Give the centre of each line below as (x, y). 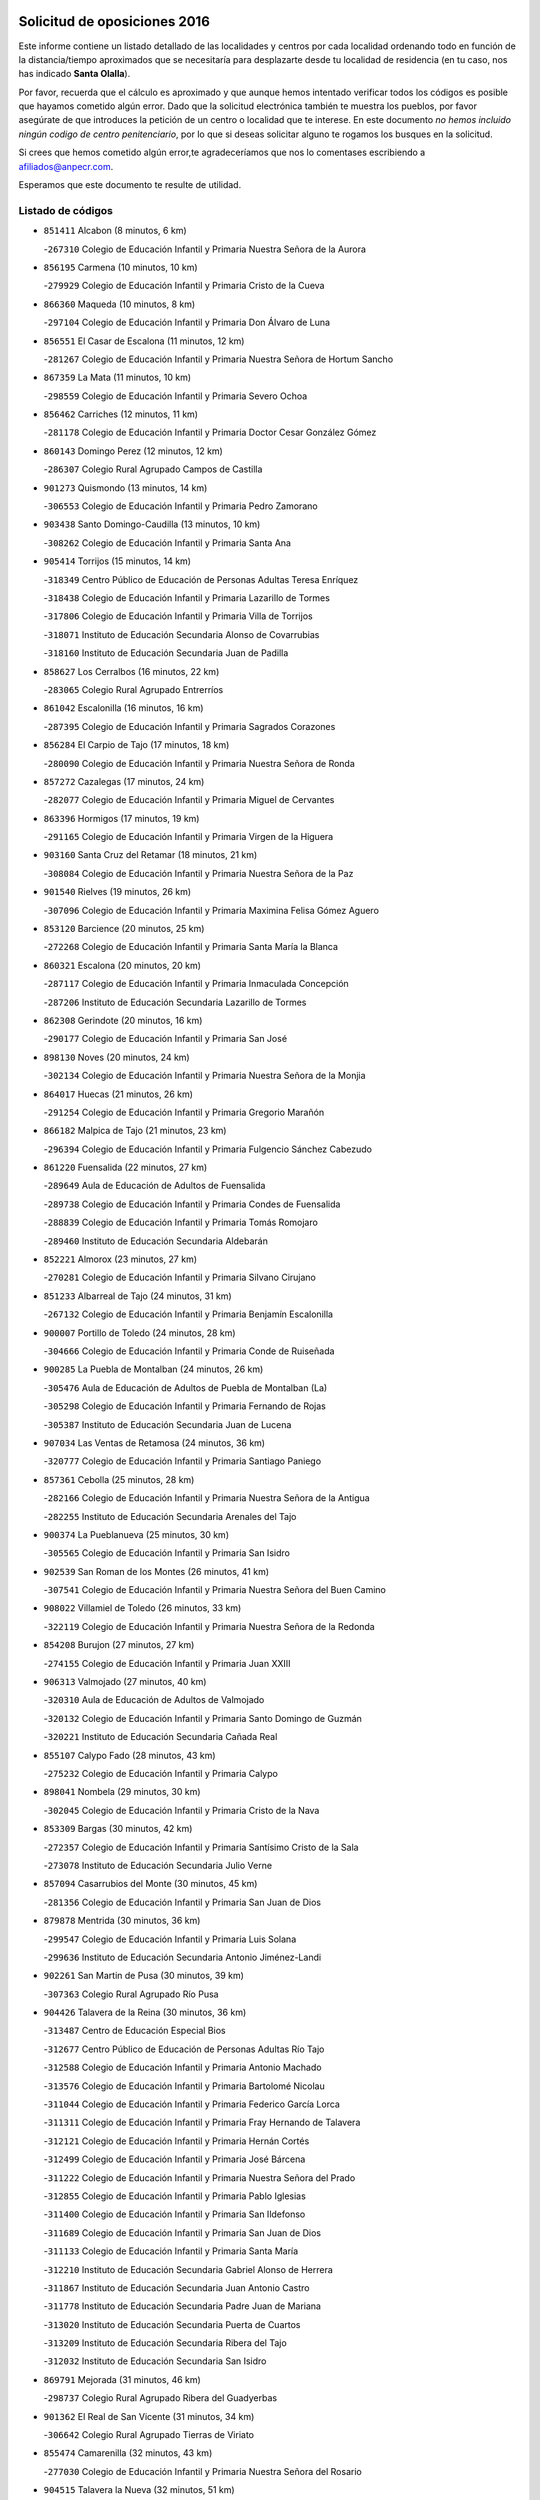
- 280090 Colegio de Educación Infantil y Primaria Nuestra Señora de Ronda (199, 763)
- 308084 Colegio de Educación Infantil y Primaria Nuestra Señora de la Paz (198, 873)
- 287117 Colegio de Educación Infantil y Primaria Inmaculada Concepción (196, 984)
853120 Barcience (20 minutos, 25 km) (124, 929)
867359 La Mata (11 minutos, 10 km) (117, 377)
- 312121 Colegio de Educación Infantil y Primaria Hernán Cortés (176, 2141)
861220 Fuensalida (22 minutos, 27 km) (125, 1167)
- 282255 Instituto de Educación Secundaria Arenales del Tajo (170, 1516)
